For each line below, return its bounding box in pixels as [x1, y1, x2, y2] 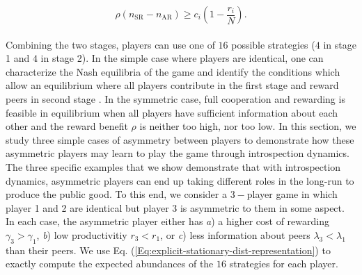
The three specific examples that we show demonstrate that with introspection [6, 159, 341, 174]
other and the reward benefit [6, 119, 128, 133]
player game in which [246, 187, 338, 201]
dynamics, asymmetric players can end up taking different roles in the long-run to [6, 173, 354, 187]
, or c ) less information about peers [160, 227, 310, 242]
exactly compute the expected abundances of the [6, 256, 214, 271]
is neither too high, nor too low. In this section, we [139, 119, 356, 133]
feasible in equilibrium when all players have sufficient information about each [6, 105, 338, 119]
